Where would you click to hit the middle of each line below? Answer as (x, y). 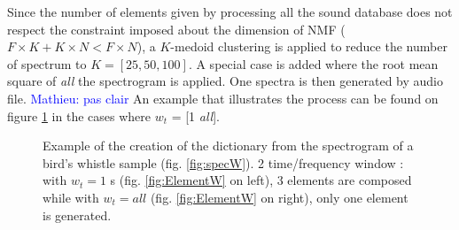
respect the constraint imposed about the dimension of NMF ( (176, 29)
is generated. (77, 215)
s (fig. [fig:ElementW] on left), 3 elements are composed (261, 180)
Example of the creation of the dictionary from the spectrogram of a (228, 146)
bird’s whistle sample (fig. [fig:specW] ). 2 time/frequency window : (223, 162)
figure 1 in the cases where (79, 115)
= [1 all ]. (195, 115)
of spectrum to (47, 63)
